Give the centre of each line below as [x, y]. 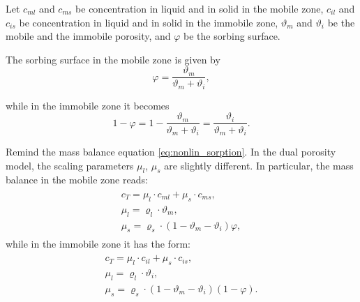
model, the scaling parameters [70, 165]
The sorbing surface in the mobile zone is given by [113, 59]
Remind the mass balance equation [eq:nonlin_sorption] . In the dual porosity [171, 151]
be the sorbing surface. [232, 36]
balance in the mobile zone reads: [77, 180]
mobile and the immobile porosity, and [88, 36]
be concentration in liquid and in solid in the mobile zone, [200, 8]
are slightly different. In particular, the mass [259, 165]
